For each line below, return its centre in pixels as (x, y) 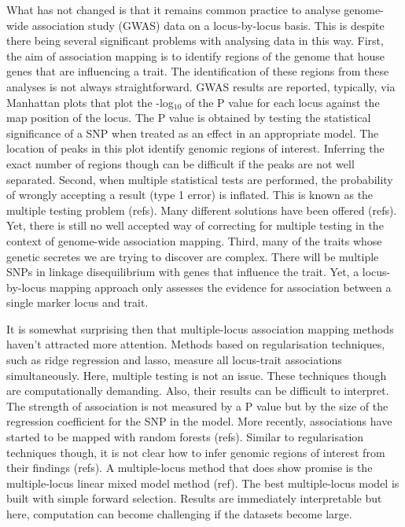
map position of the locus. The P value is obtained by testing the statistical (189, 118)
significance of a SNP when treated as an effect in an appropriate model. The (193, 133)
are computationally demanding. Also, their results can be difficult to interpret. (198, 391)
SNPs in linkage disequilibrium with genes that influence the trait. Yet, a (183, 272)
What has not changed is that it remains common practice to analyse (173, 9)
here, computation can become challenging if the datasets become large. (179, 514)
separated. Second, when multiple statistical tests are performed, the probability (200, 179)
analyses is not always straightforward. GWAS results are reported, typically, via (201, 86)
